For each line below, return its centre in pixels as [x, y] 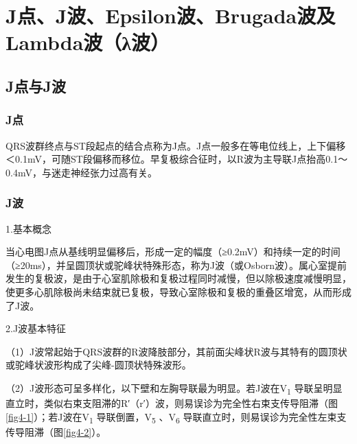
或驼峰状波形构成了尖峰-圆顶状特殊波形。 [99, 365]
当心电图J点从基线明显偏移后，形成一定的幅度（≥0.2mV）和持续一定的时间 [173, 252]
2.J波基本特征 [36, 328]
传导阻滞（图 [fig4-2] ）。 [56, 431]
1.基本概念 [28, 228]
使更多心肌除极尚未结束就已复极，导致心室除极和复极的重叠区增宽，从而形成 [178, 291]
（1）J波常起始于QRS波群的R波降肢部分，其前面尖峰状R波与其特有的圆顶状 [176, 351]
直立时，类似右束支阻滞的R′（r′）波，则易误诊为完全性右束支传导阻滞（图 [172, 403]
